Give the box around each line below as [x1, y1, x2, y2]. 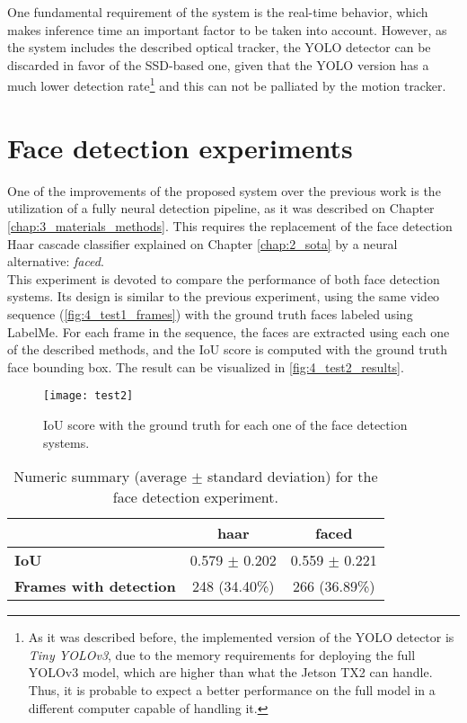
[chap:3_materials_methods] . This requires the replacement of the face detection [7, 216, 453, 235]
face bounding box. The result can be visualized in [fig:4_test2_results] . [7, 357, 404, 376]
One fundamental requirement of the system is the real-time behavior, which [7, 3, 428, 21]
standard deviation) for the [207, 466, 378, 487]
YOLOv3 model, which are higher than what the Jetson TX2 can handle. [28, 663, 433, 682]
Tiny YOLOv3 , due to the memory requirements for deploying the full [28, 645, 416, 664]
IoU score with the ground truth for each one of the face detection [43, 415, 408, 433]
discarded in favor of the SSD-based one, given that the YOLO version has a [7, 55, 429, 74]
